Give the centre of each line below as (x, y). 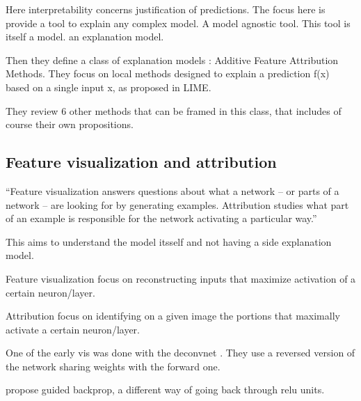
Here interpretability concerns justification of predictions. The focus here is (166, 9)
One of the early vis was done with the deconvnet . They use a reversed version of (180, 353)
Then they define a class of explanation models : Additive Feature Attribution (172, 60)
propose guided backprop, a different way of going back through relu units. (165, 390)
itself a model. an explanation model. (85, 37)
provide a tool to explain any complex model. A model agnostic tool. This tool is (178, 23)
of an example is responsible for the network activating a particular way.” (161, 218)
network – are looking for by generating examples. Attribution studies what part (177, 204)
